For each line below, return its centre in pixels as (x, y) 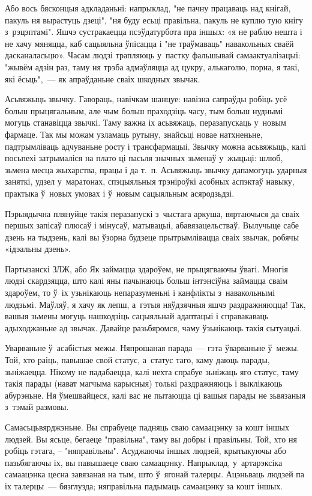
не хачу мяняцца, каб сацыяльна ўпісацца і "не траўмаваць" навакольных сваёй (149, 43)
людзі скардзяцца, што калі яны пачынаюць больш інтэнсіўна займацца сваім (146, 280)
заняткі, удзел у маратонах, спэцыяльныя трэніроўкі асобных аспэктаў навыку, (150, 181)
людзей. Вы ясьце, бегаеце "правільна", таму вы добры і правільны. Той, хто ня (151, 439)
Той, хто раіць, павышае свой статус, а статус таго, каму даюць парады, (137, 360)
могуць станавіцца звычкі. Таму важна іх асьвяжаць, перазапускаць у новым (145, 122)
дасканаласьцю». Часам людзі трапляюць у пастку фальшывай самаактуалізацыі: (153, 55)
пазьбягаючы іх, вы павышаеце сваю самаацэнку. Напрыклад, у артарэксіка (144, 462)
